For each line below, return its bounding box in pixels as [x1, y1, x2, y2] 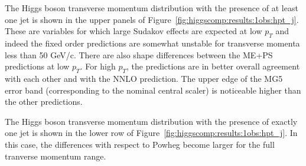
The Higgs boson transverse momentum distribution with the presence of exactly [5, 115, 298, 127]
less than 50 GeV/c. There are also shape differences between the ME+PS [5, 48, 273, 61]
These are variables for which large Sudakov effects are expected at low [5, 25, 262, 37]
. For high [80, 60, 116, 72]
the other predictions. [5, 95, 83, 108]
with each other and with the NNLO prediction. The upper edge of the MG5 [5, 72, 283, 84]
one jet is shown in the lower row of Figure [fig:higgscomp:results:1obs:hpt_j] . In [5, 127, 298, 139]
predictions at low [5, 60, 70, 72]
